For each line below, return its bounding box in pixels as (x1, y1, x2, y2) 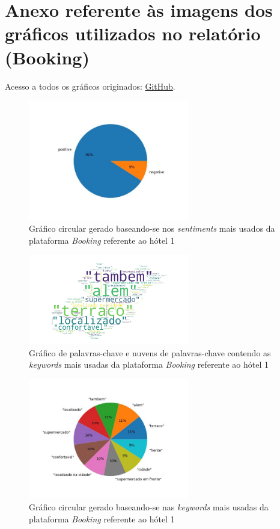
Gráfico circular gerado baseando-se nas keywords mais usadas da (29, 500, 269, 513)
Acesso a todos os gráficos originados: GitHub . (5, 79, 175, 92)
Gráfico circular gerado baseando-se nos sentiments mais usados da (29, 222, 275, 235)
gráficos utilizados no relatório (5, 21, 261, 46)
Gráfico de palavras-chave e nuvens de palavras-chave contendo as (29, 346, 271, 359)
